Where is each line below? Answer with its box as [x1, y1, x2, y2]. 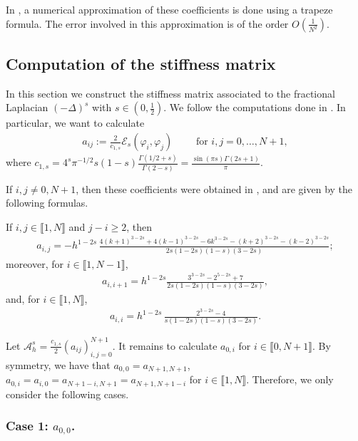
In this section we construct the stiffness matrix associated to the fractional [6, 85, 335, 100]
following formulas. [6, 195, 88, 210]
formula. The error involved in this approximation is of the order [6, 16, 289, 31]
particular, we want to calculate [6, 115, 145, 130]
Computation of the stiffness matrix [6, 52, 276, 74]
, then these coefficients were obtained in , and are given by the [76, 181, 353, 196]
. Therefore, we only [246, 372, 334, 387]
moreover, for [6, 256, 64, 271]
